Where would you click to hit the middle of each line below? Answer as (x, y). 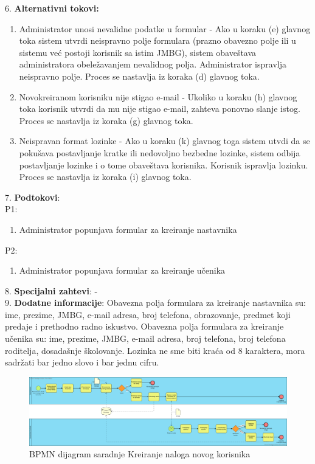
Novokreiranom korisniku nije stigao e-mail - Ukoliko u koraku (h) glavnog (158, 96)
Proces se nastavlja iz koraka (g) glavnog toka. (106, 120)
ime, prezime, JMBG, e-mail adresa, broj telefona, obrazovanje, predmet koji (148, 314)
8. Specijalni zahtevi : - (51, 290)
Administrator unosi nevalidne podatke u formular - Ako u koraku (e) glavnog (165, 28)
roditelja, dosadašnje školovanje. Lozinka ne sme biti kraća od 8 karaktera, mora (155, 350)
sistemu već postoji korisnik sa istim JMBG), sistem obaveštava (138, 52)
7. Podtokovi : (33, 197)
